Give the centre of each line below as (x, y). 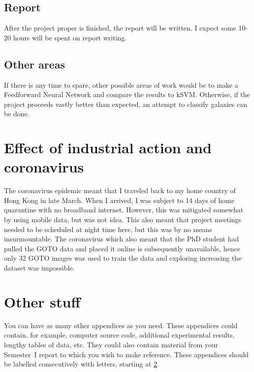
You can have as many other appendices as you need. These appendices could (121, 325)
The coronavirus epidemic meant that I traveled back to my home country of (120, 190)
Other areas (35, 64)
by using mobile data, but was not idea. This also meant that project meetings (123, 220)
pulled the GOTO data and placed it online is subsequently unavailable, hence (122, 248)
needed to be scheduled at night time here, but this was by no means (108, 229)
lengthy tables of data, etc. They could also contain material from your (111, 344)
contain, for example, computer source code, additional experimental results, (119, 335)
